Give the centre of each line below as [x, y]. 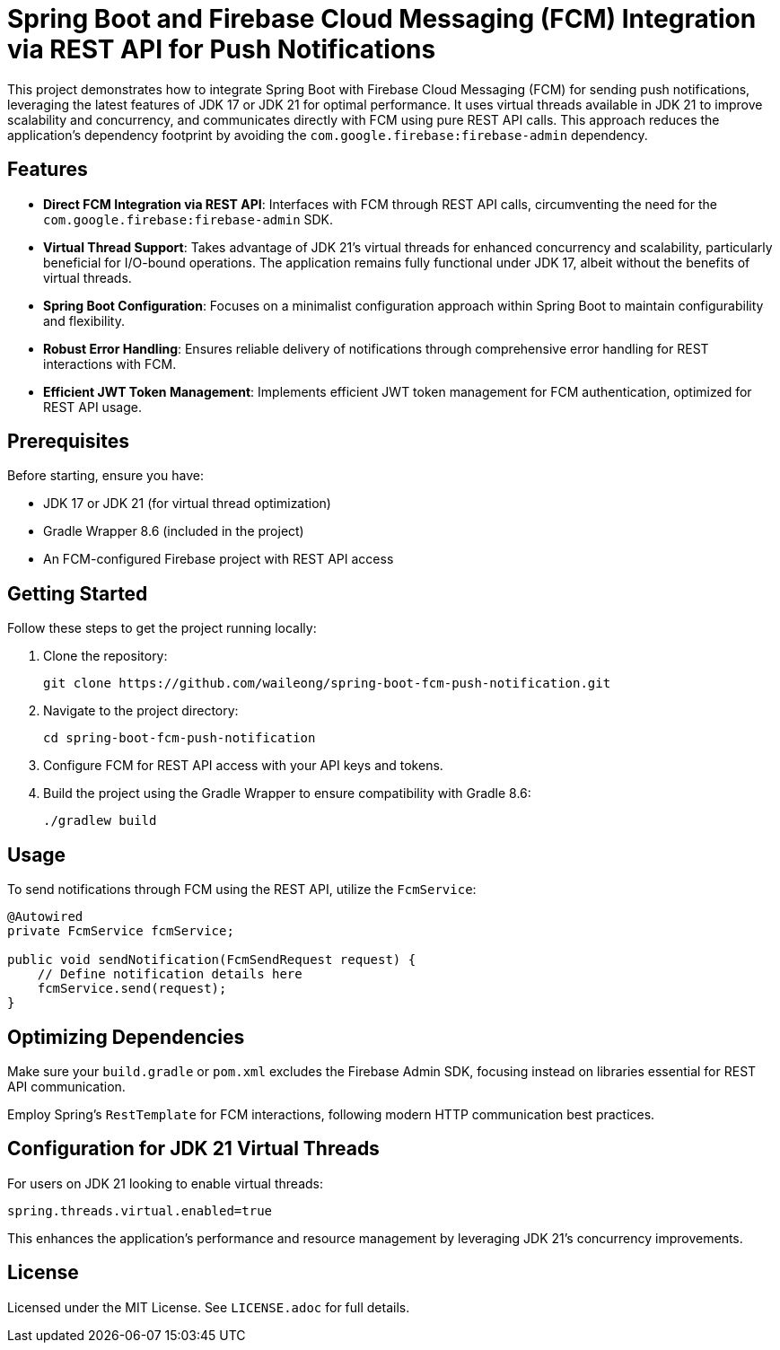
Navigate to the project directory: [141, 711]
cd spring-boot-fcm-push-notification [180, 738]
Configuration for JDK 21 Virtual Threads [193, 1149]
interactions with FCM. [110, 364]
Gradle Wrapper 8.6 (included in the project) [174, 531]
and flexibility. [84, 320]
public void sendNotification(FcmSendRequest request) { [212, 960]
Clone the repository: [105, 656]
